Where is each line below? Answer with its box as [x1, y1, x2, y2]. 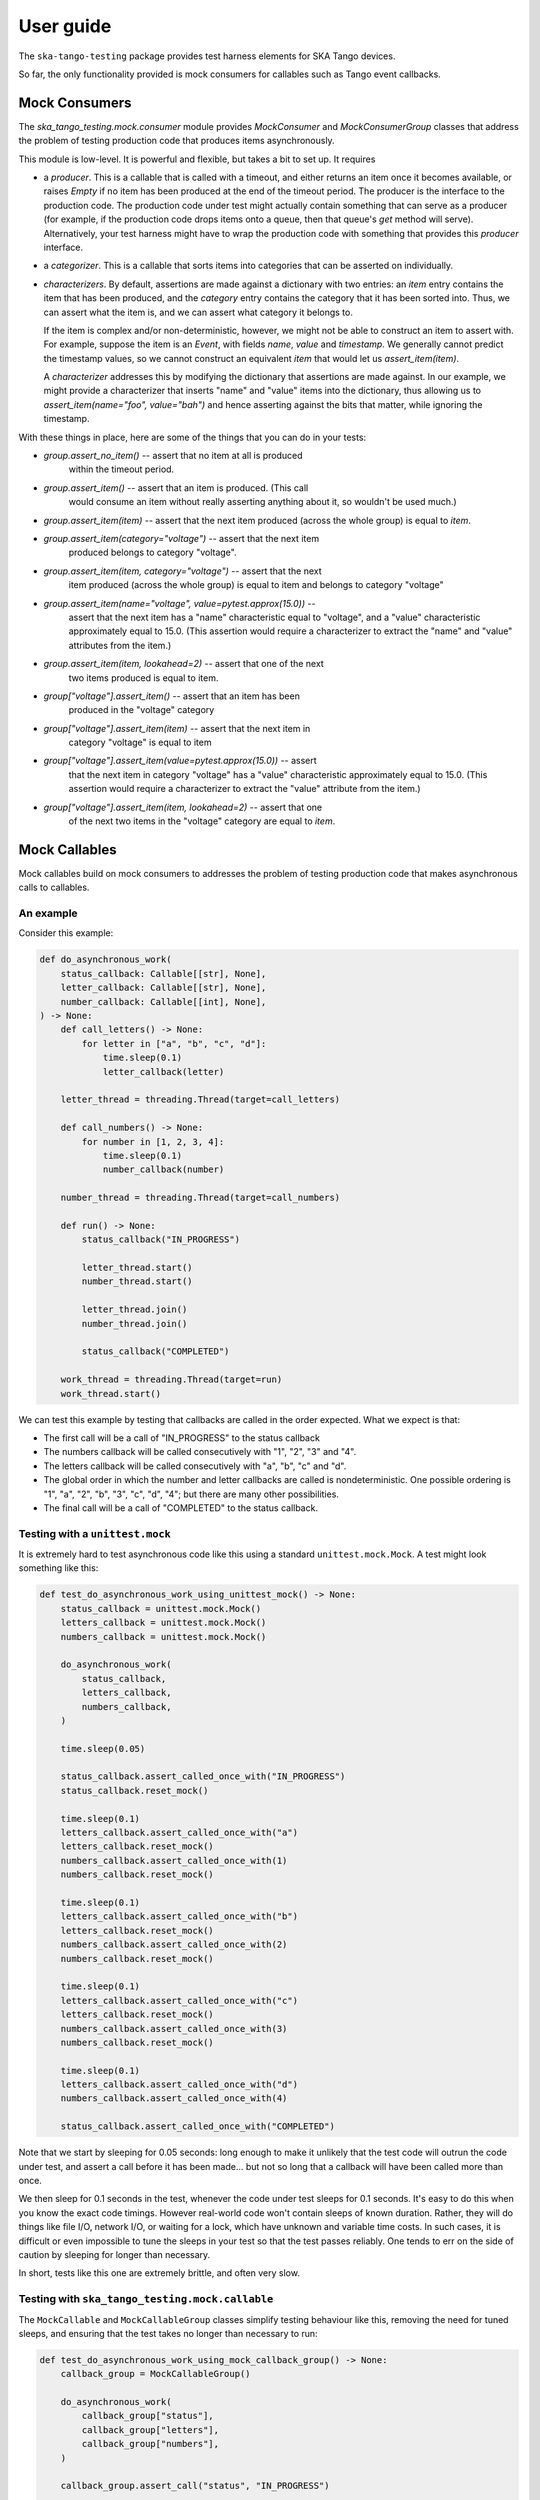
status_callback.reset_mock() [60, 1785, 209, 1796]
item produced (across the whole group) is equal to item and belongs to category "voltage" [68, 579, 444, 591]
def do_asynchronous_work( [39, 954, 172, 965]
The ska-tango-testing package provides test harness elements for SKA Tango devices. [18, 50, 396, 62]
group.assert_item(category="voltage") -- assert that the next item [43, 533, 320, 544]
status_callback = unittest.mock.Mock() [60, 1603, 262, 1614]
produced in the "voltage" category [68, 704, 215, 716]
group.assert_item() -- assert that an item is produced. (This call [43, 481, 309, 494]
